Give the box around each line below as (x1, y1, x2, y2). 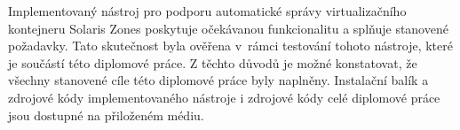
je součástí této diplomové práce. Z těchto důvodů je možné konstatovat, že (8, 53, 417, 72)
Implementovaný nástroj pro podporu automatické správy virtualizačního (8, 2, 407, 19)
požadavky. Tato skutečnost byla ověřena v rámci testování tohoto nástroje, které (8, 36, 453, 55)
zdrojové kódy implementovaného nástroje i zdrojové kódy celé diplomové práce (8, 88, 440, 106)
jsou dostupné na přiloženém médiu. (8, 105, 204, 124)
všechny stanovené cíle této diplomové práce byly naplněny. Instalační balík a (8, 71, 429, 89)
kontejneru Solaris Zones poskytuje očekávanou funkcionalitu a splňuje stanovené (8, 19, 448, 37)
